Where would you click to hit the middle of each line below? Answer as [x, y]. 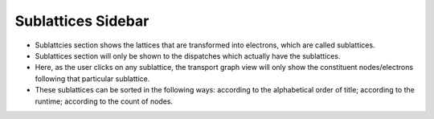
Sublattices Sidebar [82, 21]
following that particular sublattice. [92, 78]
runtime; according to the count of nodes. [104, 101]
